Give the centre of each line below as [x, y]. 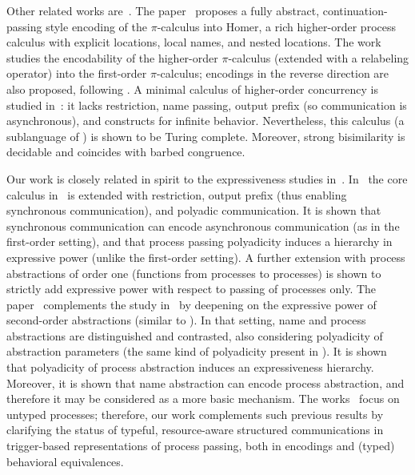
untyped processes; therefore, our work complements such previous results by [195, 414]
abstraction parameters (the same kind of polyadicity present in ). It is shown [197, 351]
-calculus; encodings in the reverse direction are [273, 73]
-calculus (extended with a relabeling [319, 57]
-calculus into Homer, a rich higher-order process [276, 26]
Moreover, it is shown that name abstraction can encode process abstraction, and [206, 382]
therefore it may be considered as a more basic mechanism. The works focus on [203, 399]
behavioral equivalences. [65, 461]
